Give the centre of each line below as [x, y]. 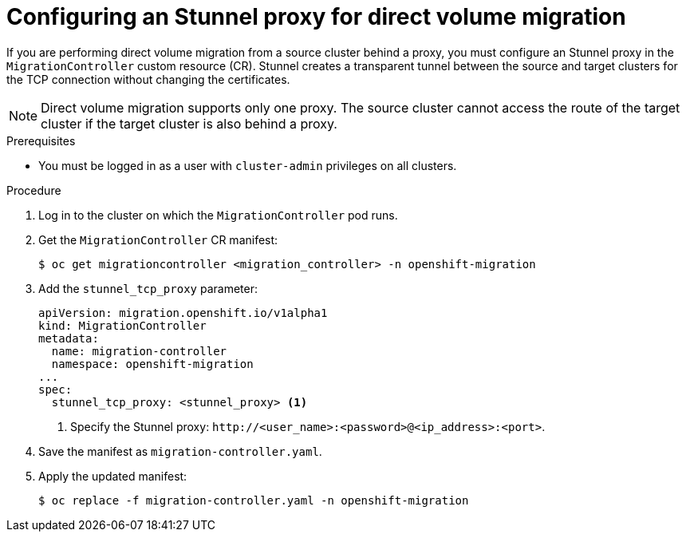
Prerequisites [41, 140]
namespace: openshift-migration [152, 364]
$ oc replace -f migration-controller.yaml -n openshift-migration [254, 500]
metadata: [69, 338]
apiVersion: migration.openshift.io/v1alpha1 [183, 313]
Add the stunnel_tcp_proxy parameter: [148, 288]
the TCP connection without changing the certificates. [148, 79]
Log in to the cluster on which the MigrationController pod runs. [218, 215]
